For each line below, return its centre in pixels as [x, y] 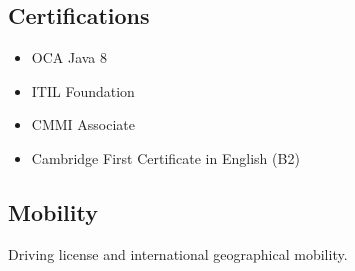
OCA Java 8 [69, 57]
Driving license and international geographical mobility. [178, 253]
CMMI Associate [83, 124]
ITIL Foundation [83, 90]
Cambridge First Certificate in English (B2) [165, 157]
